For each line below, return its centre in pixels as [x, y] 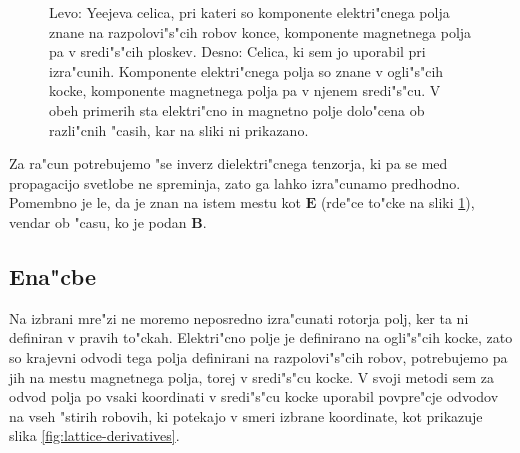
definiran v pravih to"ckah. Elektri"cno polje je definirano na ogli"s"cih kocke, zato [261, 337]
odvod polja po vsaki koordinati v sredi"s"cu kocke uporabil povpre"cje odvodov [254, 396]
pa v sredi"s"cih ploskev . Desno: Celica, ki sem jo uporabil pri [237, 51]
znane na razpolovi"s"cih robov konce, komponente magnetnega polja [260, 31]
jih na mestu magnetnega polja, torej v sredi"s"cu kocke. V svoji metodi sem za [251, 376]
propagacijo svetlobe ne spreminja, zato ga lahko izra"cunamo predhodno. [235, 182]
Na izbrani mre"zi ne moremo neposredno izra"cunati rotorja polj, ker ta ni [239, 317]
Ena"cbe [53, 275]
